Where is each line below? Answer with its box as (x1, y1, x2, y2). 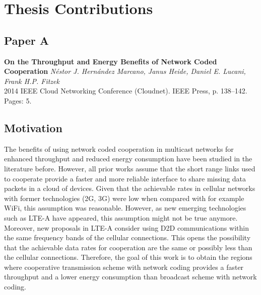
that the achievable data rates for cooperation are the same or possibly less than (4, 242, 252, 252)
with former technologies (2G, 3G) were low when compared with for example (4, 192, 244, 203)
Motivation (4, 120, 62, 135)
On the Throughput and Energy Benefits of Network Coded (4, 56, 217, 66)
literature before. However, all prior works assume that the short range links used (4, 163, 255, 173)
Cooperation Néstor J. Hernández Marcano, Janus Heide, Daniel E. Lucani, (4, 66, 246, 76)
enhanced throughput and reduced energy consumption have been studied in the (4, 153, 252, 164)
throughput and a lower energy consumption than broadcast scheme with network (4, 271, 257, 282)
